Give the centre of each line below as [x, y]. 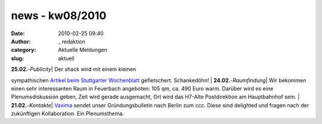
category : [24, 50]
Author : [21, 41]
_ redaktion [72, 41]
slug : [17, 58]
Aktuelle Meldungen [83, 50]
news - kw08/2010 [59, 15]
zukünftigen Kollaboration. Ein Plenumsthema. [68, 114]
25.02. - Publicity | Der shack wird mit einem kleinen [74, 69]
